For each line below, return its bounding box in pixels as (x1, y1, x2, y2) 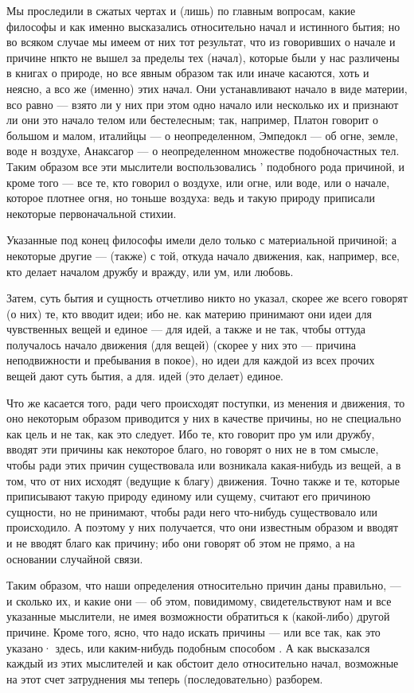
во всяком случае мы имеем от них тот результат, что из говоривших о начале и (6, 33, 396, 50)
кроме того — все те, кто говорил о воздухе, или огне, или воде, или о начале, (6, 173, 390, 190)
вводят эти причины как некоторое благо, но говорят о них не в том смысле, (6, 441, 379, 457)
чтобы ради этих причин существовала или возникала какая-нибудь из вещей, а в (6, 457, 401, 473)
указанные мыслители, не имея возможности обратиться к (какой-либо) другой (6, 608, 390, 625)
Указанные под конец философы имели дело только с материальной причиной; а (6, 232, 397, 248)
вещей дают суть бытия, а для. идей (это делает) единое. (6, 368, 284, 384)
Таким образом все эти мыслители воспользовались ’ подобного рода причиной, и (6, 158, 405, 174)
